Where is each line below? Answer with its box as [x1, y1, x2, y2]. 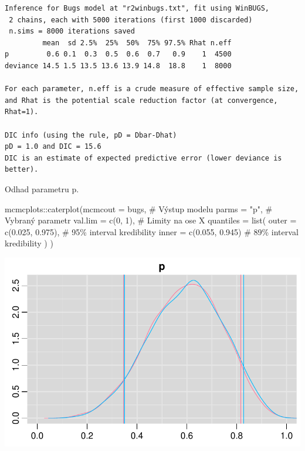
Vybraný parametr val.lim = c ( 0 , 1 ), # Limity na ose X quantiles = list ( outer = [5, 214, 297, 226]
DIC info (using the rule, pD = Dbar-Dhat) [5, 131, 177, 139]
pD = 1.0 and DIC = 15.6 [5, 142, 101, 151]
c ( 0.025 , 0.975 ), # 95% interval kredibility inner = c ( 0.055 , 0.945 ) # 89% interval [5, 225, 299, 238]
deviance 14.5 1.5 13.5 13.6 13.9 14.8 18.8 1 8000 [5, 61, 232, 70]
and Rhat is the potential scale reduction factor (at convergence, [5, 96, 278, 105]
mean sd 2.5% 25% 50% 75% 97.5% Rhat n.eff [42, 38, 232, 47]
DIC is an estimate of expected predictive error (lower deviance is [5, 153, 282, 162]
